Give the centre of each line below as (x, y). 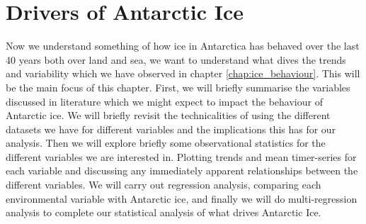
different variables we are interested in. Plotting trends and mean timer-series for (181, 156)
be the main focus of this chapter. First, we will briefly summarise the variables (178, 87)
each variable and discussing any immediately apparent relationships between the (182, 170)
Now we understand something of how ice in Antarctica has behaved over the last (183, 46)
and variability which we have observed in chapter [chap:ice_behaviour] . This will (183, 73)
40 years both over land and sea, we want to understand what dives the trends (176, 59)
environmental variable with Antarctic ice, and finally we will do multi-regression (182, 198)
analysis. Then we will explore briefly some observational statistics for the (166, 143)
